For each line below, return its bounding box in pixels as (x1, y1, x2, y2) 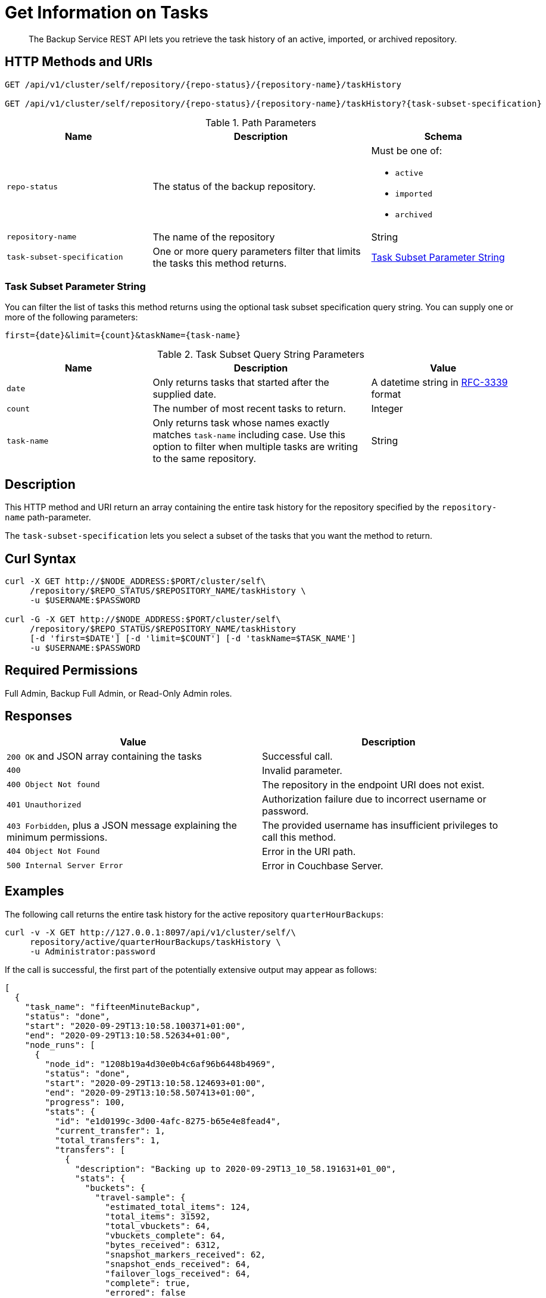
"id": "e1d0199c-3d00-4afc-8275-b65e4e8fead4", (55, 1116, 281, 1126)
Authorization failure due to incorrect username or (262, 792, 486, 805)
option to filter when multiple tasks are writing (152, 441, 358, 453)
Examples (5, 884, 64, 899)
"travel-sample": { (95, 1192, 186, 1202)
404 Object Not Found (7, 847, 100, 856)
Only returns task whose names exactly (152, 417, 330, 429)
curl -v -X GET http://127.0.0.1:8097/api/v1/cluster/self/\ (5, 927, 296, 937)
